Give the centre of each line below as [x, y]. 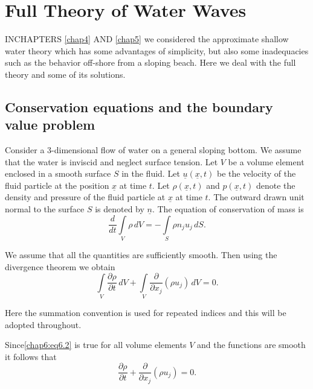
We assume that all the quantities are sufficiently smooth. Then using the [141, 254]
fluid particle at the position [57, 185]
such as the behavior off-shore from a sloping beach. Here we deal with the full [150, 62]
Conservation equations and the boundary [139, 106]
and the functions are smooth [251, 345]
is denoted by [120, 209]
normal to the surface [45, 209]
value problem [50, 125]
